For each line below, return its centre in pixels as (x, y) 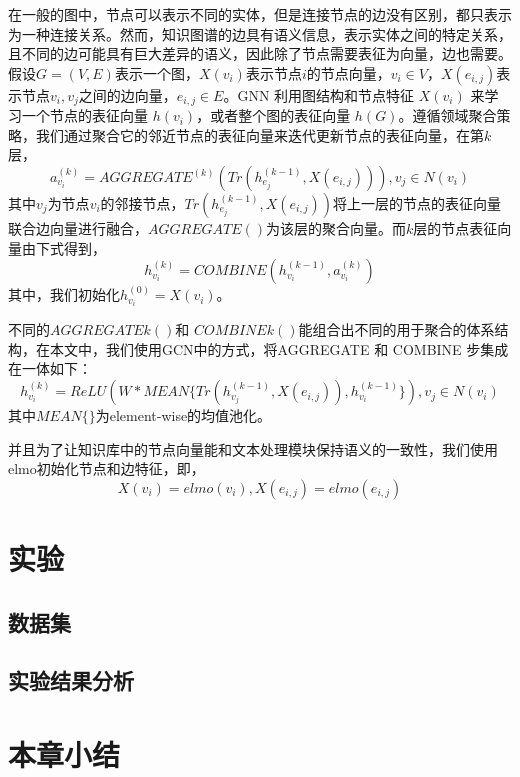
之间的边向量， (127, 94)
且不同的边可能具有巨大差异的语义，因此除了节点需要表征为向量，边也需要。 (260, 53)
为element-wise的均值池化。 (183, 415)
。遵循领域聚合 (447, 115)
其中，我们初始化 (64, 294)
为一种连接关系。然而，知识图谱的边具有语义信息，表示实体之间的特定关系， (260, 33)
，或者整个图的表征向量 (273, 115)
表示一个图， (156, 72)
